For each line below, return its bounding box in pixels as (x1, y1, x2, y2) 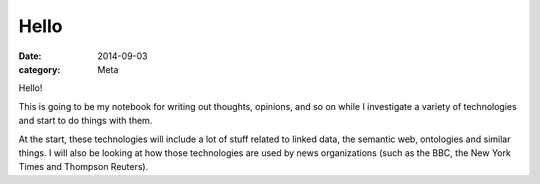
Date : (18, 50, 42, 62)
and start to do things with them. (18, 115, 153, 127)
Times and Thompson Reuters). (18, 161, 149, 173)
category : (18, 63, 61, 75)
